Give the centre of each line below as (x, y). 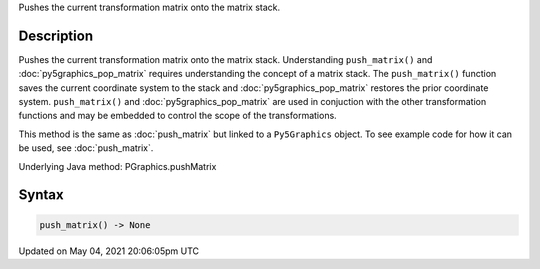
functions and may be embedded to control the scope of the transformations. (177, 116)
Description (56, 35)
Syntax (41, 195)
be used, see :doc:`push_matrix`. (86, 148)
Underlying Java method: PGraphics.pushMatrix (117, 166)
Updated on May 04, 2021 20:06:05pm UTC (109, 251)
